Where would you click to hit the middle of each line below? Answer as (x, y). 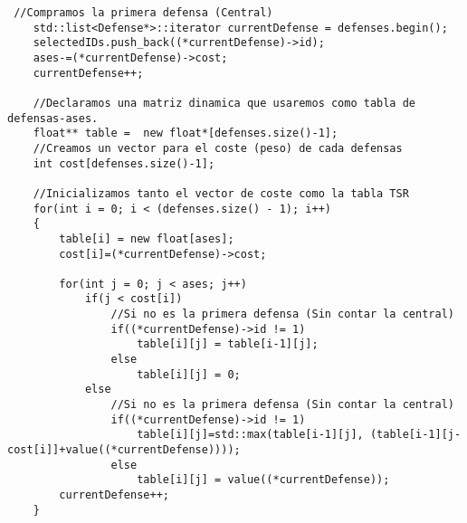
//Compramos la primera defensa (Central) (143, 13)
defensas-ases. (53, 118)
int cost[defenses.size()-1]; (124, 163)
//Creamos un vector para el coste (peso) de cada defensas (218, 148)
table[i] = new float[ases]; (147, 238)
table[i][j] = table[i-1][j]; (228, 344)
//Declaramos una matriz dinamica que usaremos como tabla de (224, 103)
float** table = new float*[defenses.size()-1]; (186, 133)
